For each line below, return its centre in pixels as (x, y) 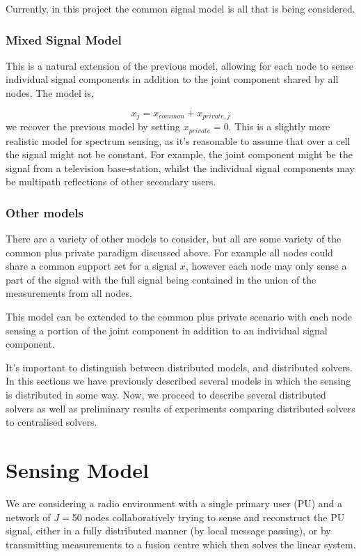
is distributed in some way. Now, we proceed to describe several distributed (166, 395)
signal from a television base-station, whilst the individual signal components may (180, 168)
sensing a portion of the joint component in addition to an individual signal (167, 330)
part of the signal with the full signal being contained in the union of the (161, 279)
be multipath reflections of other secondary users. (111, 182)
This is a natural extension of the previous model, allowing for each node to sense (179, 65)
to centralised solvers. (51, 422)
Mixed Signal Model (64, 39)
